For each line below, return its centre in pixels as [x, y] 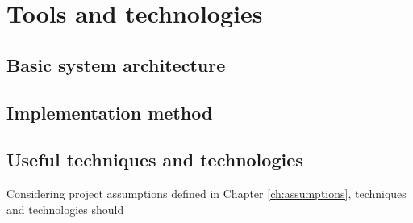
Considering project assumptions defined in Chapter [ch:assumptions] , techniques [206, 194]
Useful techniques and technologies [155, 160]
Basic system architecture [116, 64]
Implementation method [110, 112]
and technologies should [65, 209]
